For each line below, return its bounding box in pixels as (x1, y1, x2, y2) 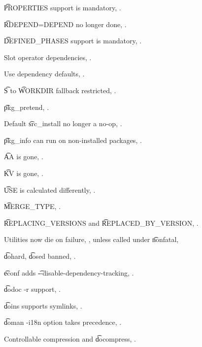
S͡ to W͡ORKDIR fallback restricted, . (4, 85, 116, 95)
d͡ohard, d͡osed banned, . (4, 250, 76, 261)
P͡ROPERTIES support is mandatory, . (4, 2, 121, 12)
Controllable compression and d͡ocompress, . (4, 333, 136, 344)
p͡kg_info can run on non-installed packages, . (4, 135, 142, 145)
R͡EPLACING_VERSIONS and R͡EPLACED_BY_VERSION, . (4, 217, 199, 228)
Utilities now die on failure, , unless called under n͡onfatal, (4, 234, 179, 244)
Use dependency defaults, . (4, 69, 85, 79)
